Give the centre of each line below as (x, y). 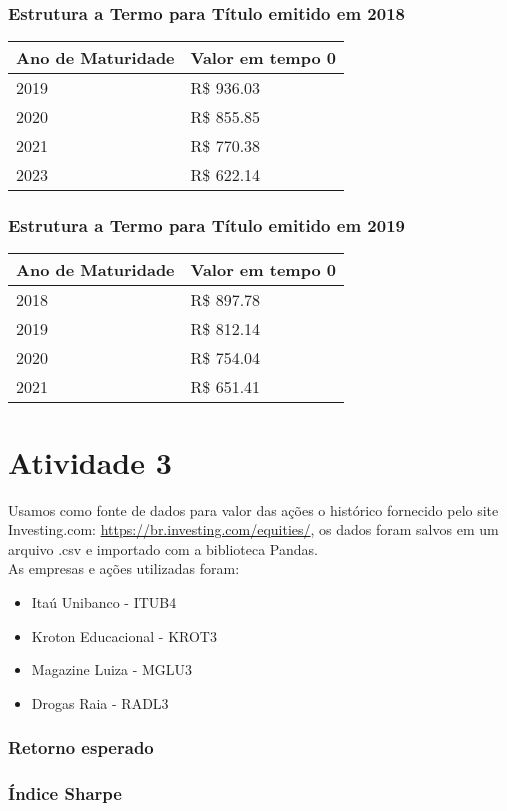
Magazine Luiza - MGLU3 (112, 669)
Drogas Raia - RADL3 (100, 702)
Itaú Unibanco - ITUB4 (104, 601)
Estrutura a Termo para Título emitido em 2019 (206, 225)
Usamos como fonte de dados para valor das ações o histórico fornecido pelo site (253, 509)
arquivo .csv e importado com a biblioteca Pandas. (163, 548)
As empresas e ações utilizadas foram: (124, 568)
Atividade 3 (90, 461)
